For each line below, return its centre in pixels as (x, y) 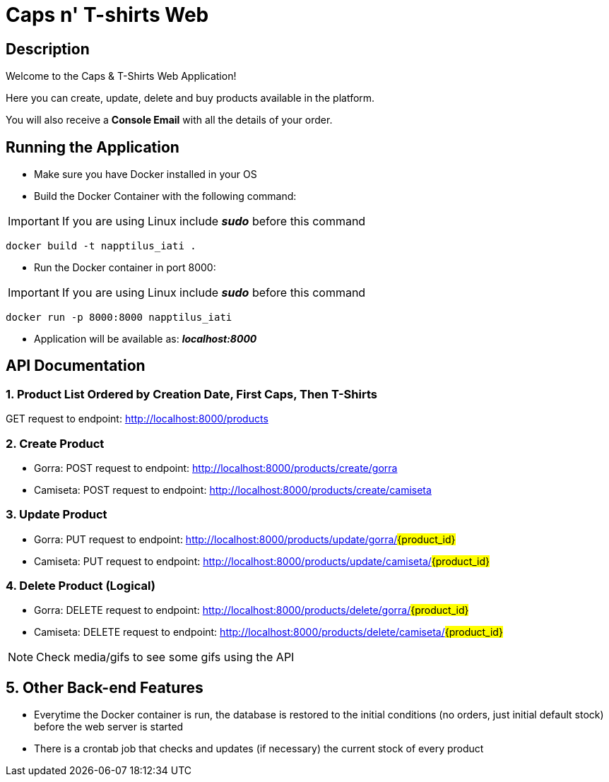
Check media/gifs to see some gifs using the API (165, 657)
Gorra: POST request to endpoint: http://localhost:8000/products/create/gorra (216, 468)
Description (48, 49)
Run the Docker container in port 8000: (125, 268)
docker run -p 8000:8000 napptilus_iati (119, 318)
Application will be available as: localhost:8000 (146, 339)
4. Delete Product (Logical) (81, 586)
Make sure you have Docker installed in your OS (146, 174)
